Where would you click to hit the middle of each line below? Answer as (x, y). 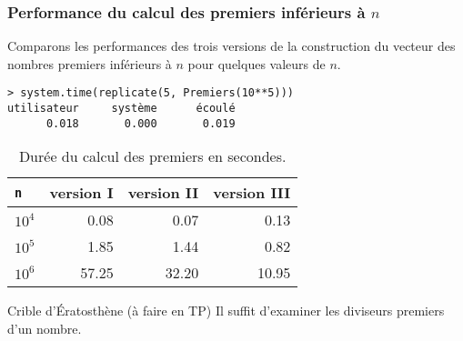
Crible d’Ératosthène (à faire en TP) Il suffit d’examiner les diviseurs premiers (226, 311)
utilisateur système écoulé (121, 109)
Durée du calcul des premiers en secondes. (152, 156)
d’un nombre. (45, 328)
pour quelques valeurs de (257, 63)
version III (252, 193)
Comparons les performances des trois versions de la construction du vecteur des (231, 46)
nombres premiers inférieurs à (90, 63)
